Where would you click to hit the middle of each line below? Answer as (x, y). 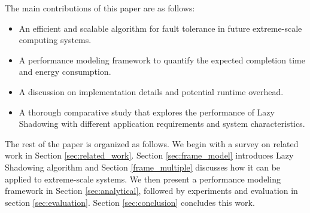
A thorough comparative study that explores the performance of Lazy (147, 112)
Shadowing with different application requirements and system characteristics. (162, 124)
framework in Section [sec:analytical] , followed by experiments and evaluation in (151, 191)
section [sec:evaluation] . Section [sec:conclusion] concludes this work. (130, 202)
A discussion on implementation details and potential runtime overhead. (151, 91)
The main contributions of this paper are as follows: (100, 8)
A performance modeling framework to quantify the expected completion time (162, 60)
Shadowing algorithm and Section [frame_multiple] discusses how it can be (143, 167)
